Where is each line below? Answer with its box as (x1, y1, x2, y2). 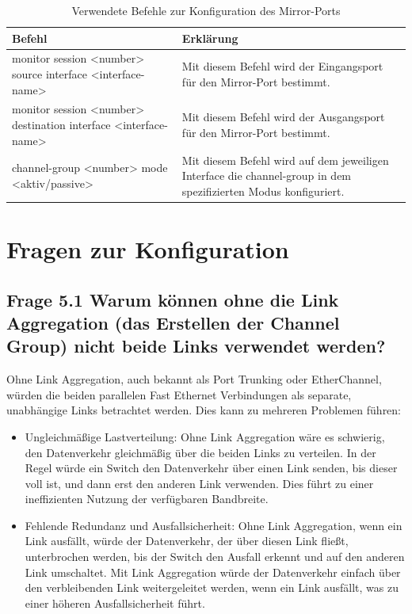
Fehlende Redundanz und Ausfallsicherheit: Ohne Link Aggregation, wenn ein (25, 517, 402, 533)
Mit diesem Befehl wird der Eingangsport (181, 58, 383, 74)
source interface (12, 66, 88, 82)
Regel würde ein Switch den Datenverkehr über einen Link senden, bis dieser (25, 460, 398, 476)
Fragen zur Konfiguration (6, 232, 289, 265)
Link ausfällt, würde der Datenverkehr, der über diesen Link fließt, (25, 532, 349, 549)
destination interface (12, 116, 111, 133)
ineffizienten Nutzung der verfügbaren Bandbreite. (25, 490, 269, 507)
